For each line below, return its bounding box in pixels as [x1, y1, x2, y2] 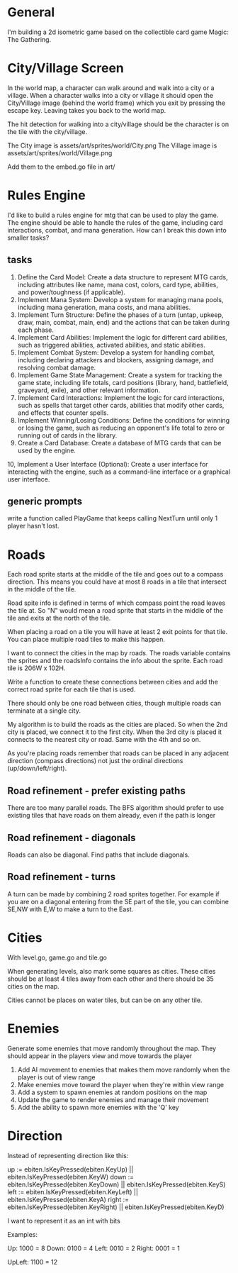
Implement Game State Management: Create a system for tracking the [17, 370, 222, 379]
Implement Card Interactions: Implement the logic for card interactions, [17, 393, 225, 401]
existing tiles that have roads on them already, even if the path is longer [7, 811, 216, 820]
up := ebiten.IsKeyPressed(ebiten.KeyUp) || [7, 1164, 134, 1174]
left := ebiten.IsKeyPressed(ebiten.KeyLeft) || [7, 1187, 138, 1196]
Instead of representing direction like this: [7, 1151, 129, 1160]
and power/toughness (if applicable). [17, 288, 126, 296]
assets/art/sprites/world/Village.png [7, 148, 113, 157]
